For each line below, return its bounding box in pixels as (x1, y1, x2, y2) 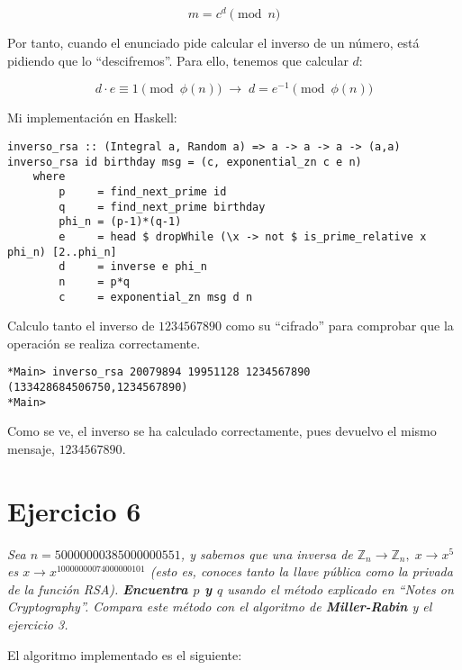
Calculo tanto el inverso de (7, 316, 155, 335)
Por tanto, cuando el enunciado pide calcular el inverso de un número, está (7, 33, 420, 52)
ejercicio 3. (7, 615, 68, 633)
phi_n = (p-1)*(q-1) (59, 215, 182, 229)
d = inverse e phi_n (59, 260, 207, 274)
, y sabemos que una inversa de (180, 544, 353, 563)
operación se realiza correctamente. (7, 333, 201, 352)
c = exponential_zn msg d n (59, 290, 253, 303)
